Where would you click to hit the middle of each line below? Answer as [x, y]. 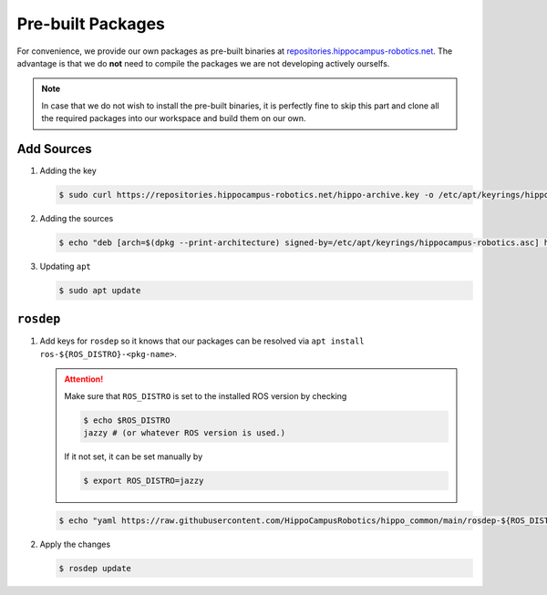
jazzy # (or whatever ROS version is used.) [185, 432]
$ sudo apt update [100, 290]
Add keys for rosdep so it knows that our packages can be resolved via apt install [202, 341]
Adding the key [68, 171]
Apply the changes [75, 544]
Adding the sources [77, 218]
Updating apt [65, 266]
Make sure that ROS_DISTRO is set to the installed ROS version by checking [206, 395]
